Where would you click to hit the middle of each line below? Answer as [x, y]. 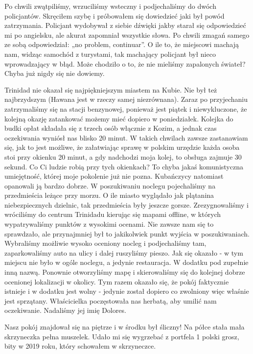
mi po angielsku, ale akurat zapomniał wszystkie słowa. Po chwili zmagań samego [127, 35]
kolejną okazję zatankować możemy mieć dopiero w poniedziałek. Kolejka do [119, 118]
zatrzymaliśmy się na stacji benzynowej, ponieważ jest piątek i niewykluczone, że [126, 108]
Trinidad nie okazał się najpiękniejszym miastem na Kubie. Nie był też [111, 89]
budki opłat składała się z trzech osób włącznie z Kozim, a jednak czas [111, 128]
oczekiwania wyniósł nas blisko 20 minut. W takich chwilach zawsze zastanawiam [126, 137]
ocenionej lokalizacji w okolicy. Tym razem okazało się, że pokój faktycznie [117, 281]
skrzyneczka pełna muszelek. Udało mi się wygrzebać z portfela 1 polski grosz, [122, 336]
